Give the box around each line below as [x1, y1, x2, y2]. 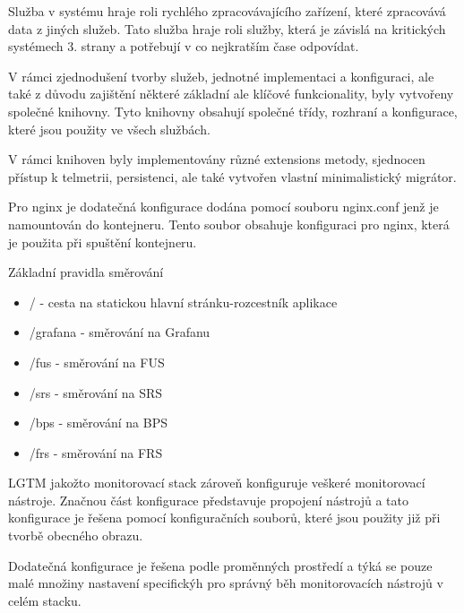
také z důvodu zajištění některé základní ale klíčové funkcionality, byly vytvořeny [8, 84, 454, 103]
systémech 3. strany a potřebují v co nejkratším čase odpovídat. [8, 37, 359, 56]
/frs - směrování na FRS [29, 443, 163, 462]
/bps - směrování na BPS [29, 413, 168, 432]
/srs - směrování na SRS [29, 383, 163, 401]
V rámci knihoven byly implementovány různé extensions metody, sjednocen [8, 150, 425, 168]
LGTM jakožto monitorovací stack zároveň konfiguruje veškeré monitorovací [8, 473, 425, 492]
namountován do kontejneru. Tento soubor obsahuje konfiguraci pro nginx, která [8, 214, 450, 233]
